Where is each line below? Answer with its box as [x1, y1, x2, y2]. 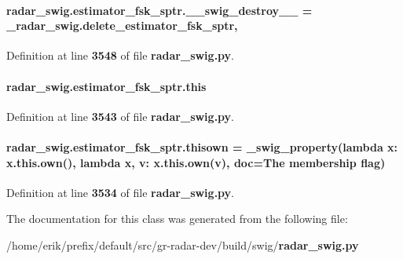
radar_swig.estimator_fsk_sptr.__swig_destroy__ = [6, 2, 313, 18]
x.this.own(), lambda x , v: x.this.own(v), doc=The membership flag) [6, 154, 386, 170]
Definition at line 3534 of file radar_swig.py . [6, 184, 235, 200]
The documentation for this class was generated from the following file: [6, 210, 348, 227]
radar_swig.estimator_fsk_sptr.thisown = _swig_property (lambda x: [6, 138, 398, 155]
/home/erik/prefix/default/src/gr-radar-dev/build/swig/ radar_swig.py [6, 236, 359, 253]
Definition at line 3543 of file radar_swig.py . [6, 108, 235, 124]
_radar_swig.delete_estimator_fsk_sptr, [6, 17, 238, 34]
